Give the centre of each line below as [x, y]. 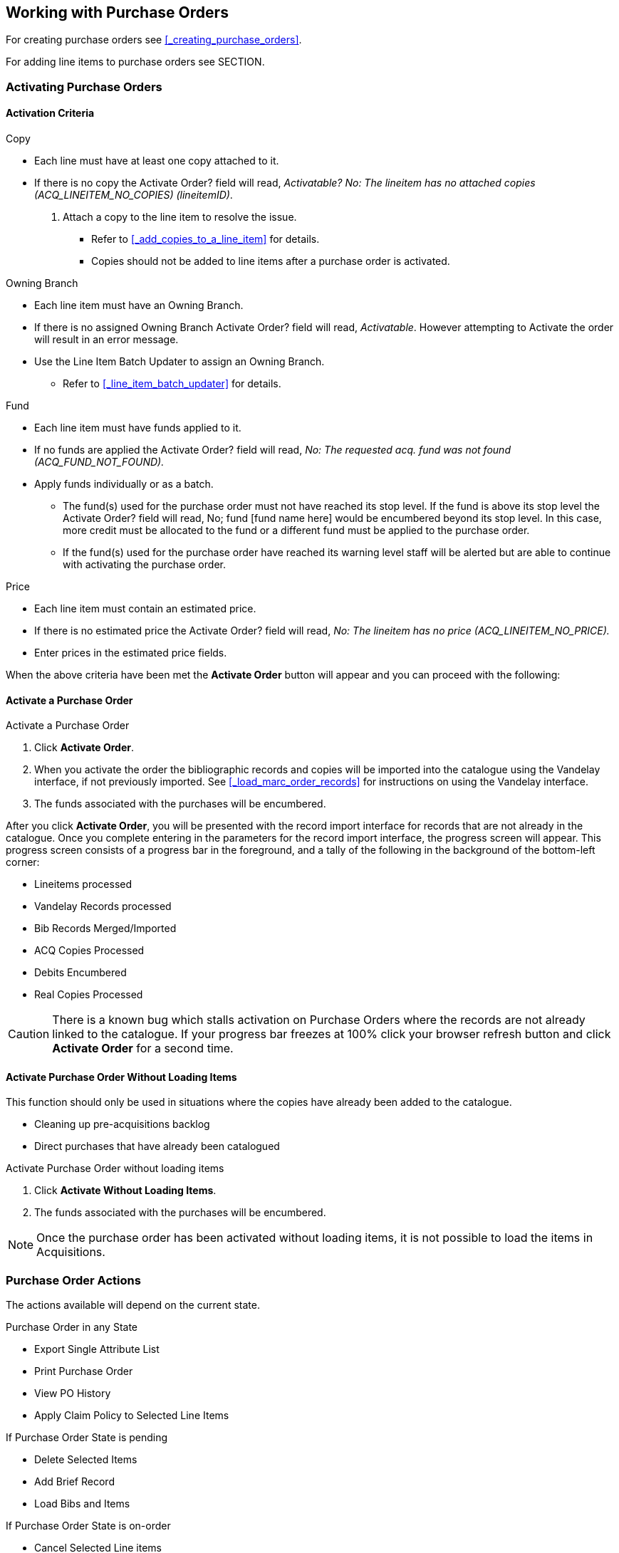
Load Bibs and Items [82, 1504]
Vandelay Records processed [103, 906]
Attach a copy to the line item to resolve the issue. [180, 217]
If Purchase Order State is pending [87, 1438]
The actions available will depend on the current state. [133, 1305]
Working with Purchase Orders [117, 12]
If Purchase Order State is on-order [88, 1526]
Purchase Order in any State [72, 1327]
